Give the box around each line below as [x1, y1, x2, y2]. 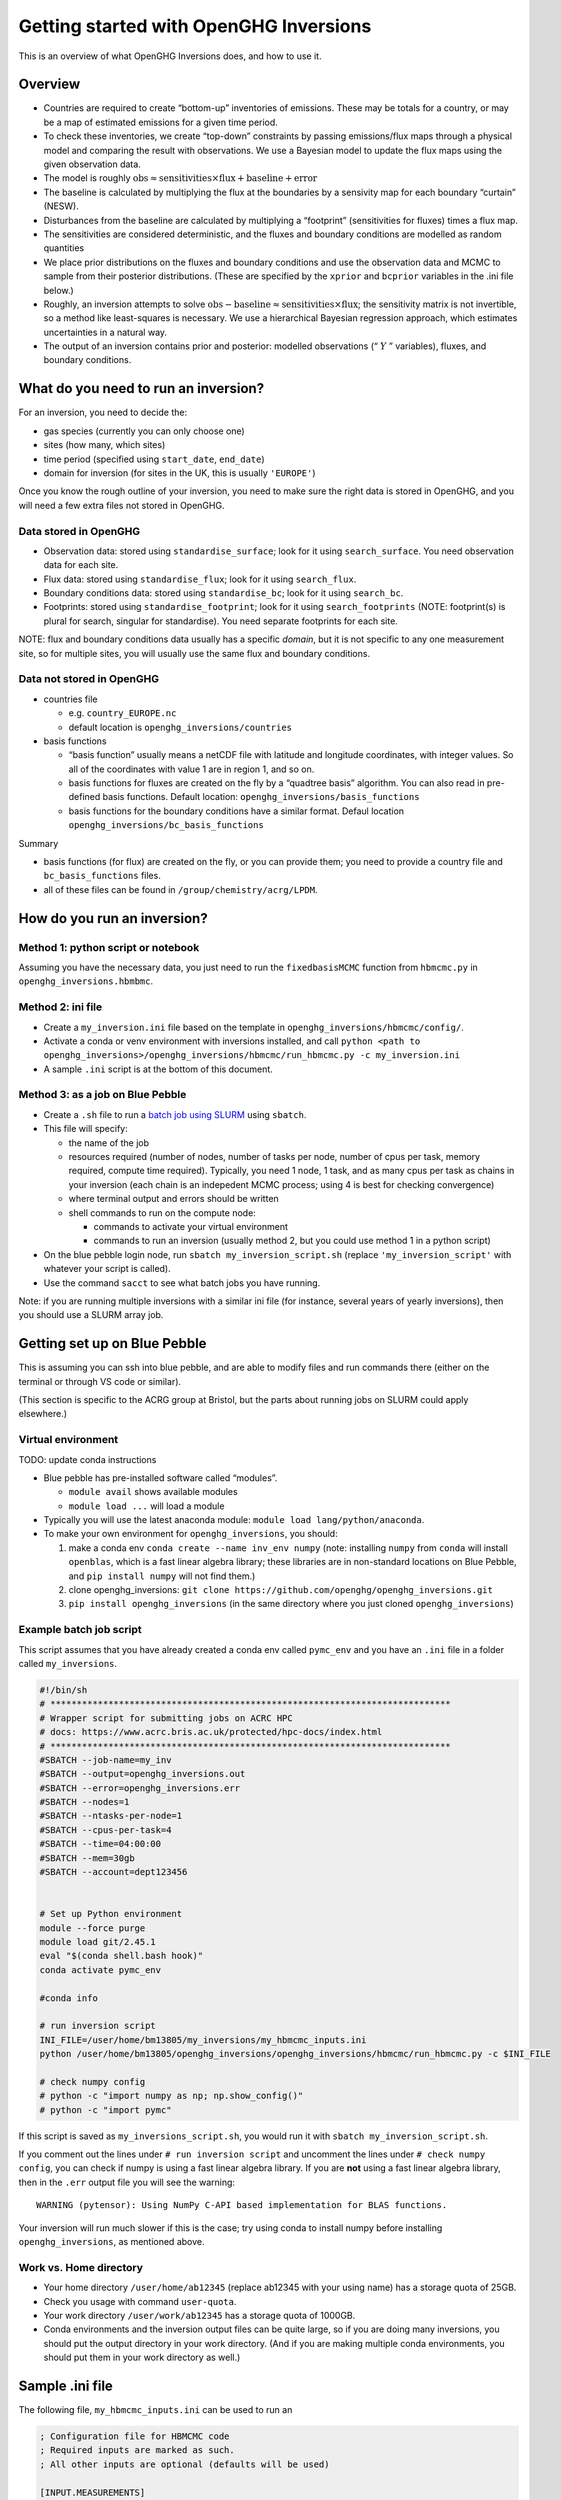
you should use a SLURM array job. [18, 1309, 164, 1321]
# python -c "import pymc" [39, 2104, 172, 2115]
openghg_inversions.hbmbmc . [18, 975, 154, 987]
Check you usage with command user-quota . [43, 2295, 237, 2307]
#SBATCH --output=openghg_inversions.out [39, 1768, 246, 1780]
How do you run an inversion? [18, 910, 209, 927]
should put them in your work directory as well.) [43, 2351, 241, 2364]
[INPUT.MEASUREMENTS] [39, 2486, 146, 2498]
